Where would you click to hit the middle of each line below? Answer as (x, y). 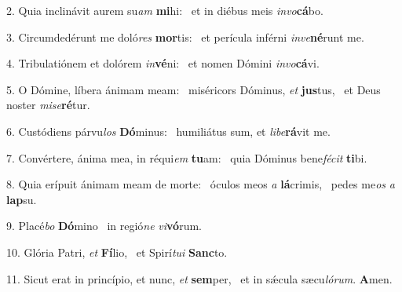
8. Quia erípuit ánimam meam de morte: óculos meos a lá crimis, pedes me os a (201, 184)
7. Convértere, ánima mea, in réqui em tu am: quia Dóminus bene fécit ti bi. (187, 157)
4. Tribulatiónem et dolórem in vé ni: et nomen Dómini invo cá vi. (163, 63)
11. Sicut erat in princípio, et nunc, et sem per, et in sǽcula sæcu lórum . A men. (199, 278)
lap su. (22, 199)
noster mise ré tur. (48, 105)
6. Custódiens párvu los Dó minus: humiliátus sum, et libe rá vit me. (168, 131)
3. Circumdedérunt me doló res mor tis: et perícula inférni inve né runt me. (185, 36)
